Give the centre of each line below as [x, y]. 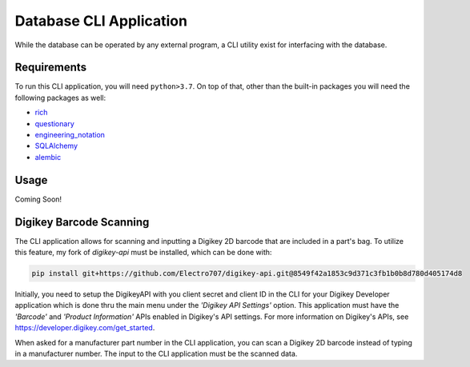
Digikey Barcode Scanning [82, 222]
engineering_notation [70, 135]
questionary [55, 123]
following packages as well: [60, 98]
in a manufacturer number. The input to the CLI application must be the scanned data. [156, 353]
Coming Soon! [38, 199]
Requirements [51, 68]
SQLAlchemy [56, 146]
